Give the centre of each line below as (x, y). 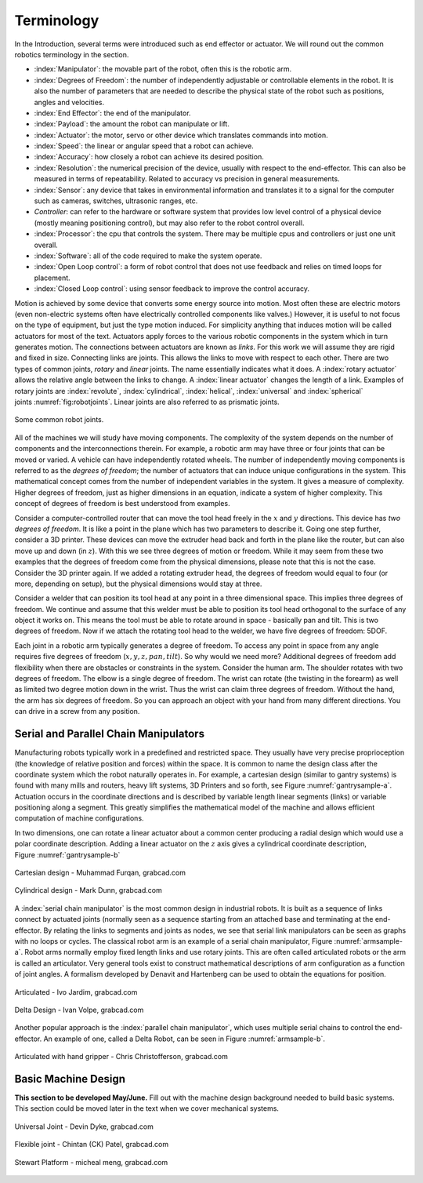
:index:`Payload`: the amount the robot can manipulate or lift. (132, 124)
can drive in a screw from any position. (77, 712)
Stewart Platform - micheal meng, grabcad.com (91, 1162)
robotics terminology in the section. (72, 54)
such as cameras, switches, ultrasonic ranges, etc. (116, 201)
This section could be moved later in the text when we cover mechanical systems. (147, 1108)
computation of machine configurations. (79, 818)
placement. (52, 278)
